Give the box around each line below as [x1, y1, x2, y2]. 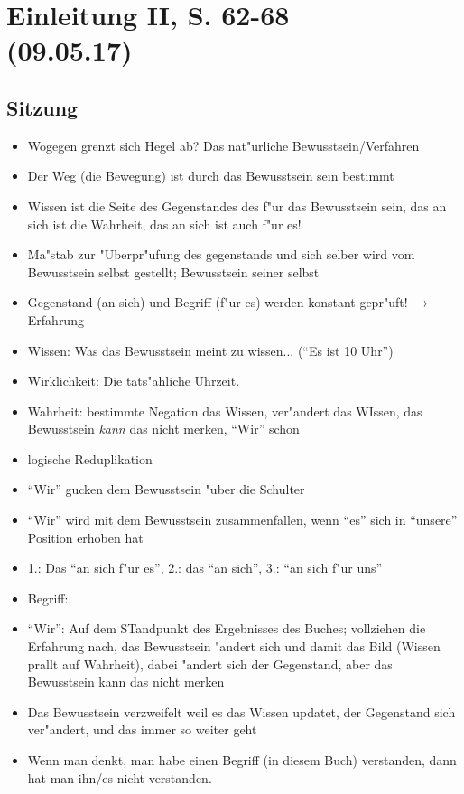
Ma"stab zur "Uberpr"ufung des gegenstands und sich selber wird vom [27, 245, 415, 264]
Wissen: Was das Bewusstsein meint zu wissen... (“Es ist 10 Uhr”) [27, 341, 394, 360]
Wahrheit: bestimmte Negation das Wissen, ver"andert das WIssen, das [27, 401, 422, 420]
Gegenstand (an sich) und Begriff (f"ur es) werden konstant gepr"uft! [27, 293, 408, 312]
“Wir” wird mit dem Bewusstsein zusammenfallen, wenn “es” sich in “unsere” [27, 510, 458, 529]
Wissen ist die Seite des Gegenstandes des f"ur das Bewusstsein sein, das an [27, 196, 447, 215]
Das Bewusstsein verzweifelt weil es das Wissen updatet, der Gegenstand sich [27, 702, 456, 721]
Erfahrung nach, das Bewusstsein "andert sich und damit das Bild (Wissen [27, 637, 441, 656]
